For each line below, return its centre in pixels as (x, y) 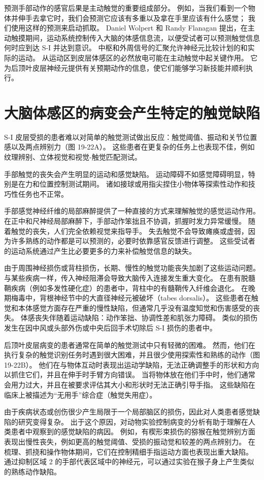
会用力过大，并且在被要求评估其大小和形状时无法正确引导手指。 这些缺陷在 (130, 384)
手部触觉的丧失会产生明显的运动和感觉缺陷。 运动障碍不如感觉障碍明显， (126, 174)
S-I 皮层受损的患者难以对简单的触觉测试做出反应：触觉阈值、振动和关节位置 (131, 137)
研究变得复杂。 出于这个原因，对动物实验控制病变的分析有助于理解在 (133, 421)
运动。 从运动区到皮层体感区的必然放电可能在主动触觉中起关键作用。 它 (138, 57)
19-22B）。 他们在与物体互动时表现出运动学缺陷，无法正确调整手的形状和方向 (132, 364)
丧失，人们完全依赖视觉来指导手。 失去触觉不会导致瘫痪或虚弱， (140, 231)
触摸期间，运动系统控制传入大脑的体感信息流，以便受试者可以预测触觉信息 (135, 37)
